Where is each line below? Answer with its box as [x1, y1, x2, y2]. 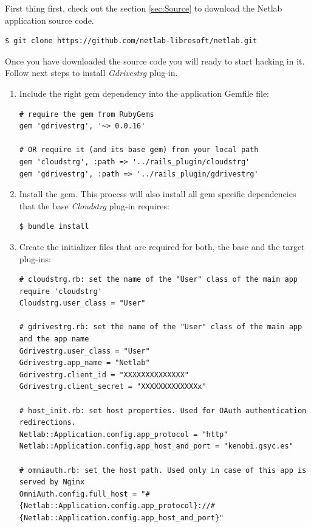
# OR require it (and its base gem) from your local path [19, 145, 259, 155]
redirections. [19, 418, 76, 427]
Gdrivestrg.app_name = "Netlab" [19, 358, 150, 368]
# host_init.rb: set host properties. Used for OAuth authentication [19, 406, 307, 415]
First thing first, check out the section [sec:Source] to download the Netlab [5, 2, 282, 14]
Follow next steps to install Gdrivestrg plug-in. [5, 66, 178, 79]
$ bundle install [19, 222, 89, 231]
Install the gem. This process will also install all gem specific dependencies [19, 187, 296, 200]
